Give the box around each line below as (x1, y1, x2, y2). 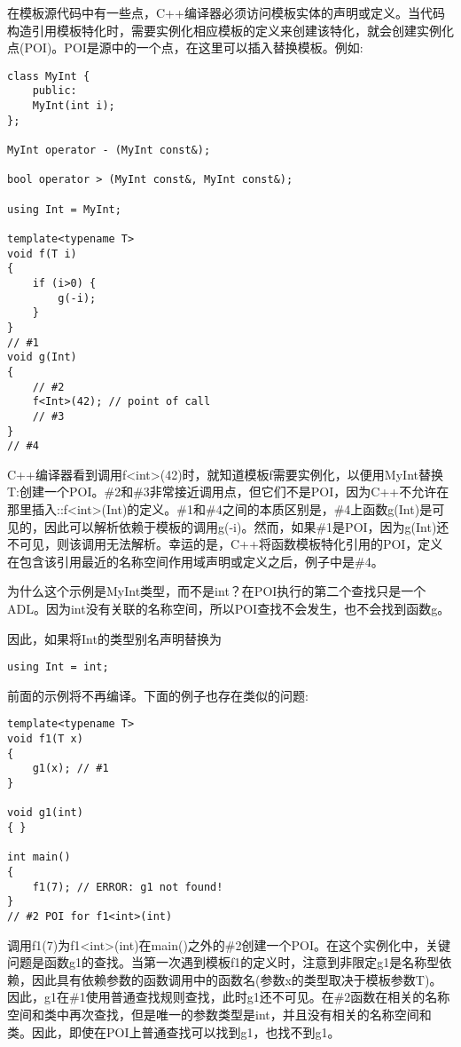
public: (32, 84, 77, 98)
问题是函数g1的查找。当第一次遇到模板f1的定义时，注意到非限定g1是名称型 (7, 953, 440, 972)
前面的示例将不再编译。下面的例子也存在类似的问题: (7, 686, 309, 704)
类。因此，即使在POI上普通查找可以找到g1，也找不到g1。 (7, 1022, 340, 1041)
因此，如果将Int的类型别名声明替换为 (7, 629, 222, 647)
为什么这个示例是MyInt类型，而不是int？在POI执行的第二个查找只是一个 (7, 582, 426, 600)
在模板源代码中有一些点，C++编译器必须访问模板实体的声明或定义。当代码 (7, 4, 445, 21)
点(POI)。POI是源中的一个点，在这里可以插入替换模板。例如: (7, 38, 363, 57)
